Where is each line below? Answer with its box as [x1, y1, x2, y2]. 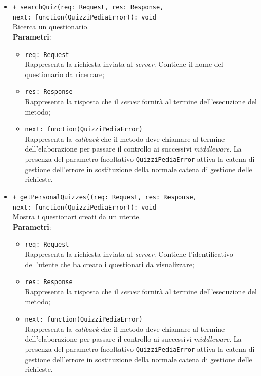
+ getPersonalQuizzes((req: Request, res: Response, [12, 193, 197, 201]
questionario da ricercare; [25, 68, 105, 79]
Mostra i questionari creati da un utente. [12, 211, 141, 222]
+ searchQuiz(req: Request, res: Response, [12, 4, 164, 11]
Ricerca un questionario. [12, 21, 89, 32]
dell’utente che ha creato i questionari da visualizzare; [25, 258, 194, 269]
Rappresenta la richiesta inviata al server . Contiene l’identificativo [25, 249, 233, 259]
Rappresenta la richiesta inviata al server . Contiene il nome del [25, 59, 223, 69]
